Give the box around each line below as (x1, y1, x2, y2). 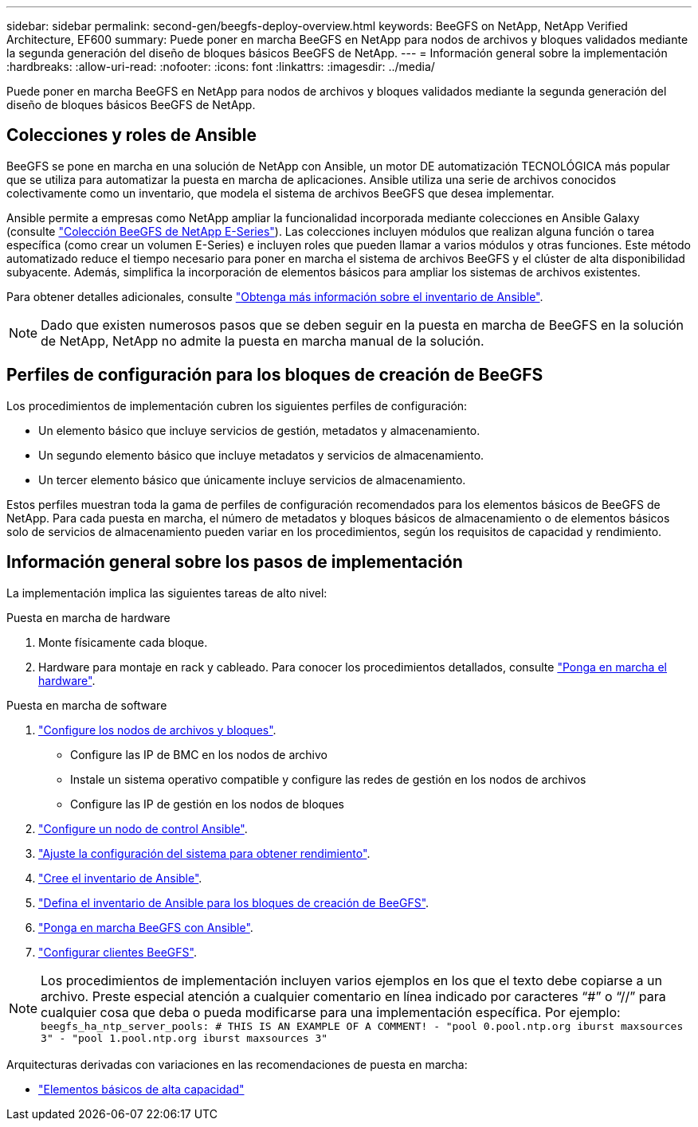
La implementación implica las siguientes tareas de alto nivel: (6, 585, 327, 600)
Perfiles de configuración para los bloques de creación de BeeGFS (6, 365, 543, 385)
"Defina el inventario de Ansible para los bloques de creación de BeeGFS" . (38, 895, 429, 910)
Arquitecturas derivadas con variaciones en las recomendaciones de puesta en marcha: (6, 1057, 468, 1071)
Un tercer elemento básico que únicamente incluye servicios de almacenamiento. (38, 472, 466, 487)
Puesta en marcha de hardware (6, 610, 171, 624)
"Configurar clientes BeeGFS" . (38, 945, 197, 959)
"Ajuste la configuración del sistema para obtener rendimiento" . (38, 846, 371, 860)
